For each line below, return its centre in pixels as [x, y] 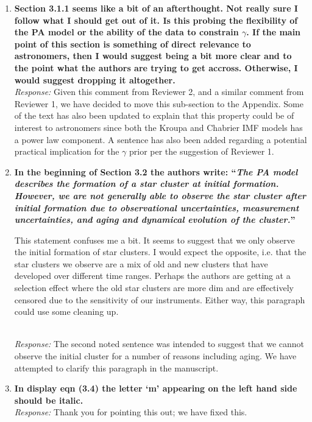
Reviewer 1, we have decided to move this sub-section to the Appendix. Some [159, 103]
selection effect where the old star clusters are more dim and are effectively [154, 288]
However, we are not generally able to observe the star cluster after [160, 195]
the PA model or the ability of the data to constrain [126, 32]
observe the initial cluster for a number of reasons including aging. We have [155, 356]
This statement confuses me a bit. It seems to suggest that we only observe [154, 240]
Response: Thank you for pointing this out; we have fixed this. [131, 412]
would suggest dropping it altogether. [95, 79]
